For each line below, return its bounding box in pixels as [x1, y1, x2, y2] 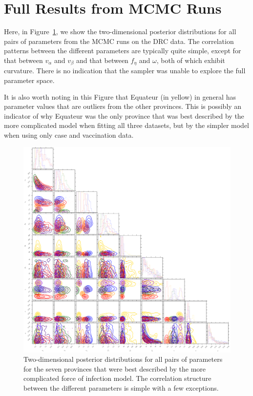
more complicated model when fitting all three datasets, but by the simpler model [4, 120, 249, 130]
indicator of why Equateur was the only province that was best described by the [4, 110, 244, 121]
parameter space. [4, 75, 55, 85]
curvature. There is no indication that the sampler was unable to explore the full [4, 65, 246, 76]
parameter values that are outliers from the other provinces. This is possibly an [4, 101, 242, 111]
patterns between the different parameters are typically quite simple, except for [4, 45, 241, 56]
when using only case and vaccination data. [4, 129, 134, 140]
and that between [76, 55, 128, 65]
